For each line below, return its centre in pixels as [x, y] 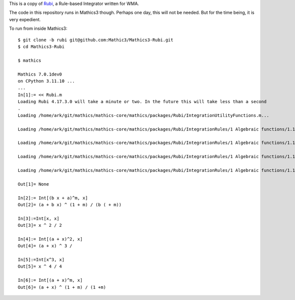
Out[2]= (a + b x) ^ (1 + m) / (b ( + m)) [70, 205]
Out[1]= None [33, 184]
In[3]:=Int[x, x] [39, 218]
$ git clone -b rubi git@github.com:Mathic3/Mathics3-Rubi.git [96, 40]
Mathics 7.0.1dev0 [40, 74]
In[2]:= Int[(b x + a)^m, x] [53, 198]
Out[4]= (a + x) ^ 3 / [45, 246]
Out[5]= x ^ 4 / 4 [40, 267]
